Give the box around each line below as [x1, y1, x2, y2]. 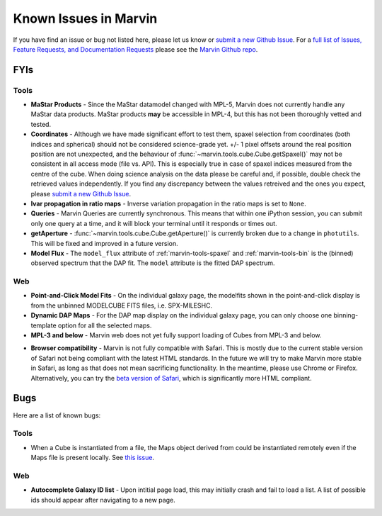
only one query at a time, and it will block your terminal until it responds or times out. [30, 219, 277, 228]
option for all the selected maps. [57, 321, 152, 330]
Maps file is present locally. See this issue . [30, 454, 155, 462]
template [30, 321, 57, 330]
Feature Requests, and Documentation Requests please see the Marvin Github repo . [13, 45, 258, 53]
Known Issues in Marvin [13, 11, 158, 26]
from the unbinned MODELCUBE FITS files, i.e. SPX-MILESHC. [30, 301, 212, 310]
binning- [333, 311, 359, 320]
